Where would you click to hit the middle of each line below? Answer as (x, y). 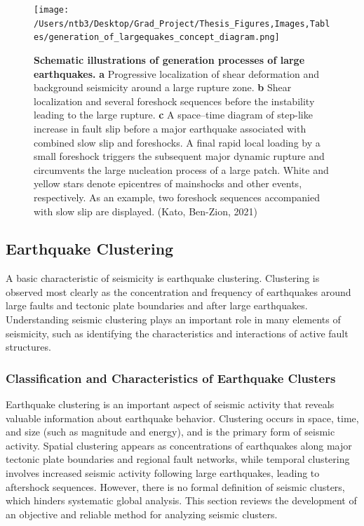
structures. (28, 347)
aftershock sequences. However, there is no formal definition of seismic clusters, (175, 486)
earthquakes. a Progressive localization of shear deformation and (176, 73)
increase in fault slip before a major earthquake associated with (170, 128)
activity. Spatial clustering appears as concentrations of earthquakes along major (179, 445)
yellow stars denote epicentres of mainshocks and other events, (168, 183)
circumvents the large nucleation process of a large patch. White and (181, 169)
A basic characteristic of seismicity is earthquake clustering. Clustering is (163, 278)
